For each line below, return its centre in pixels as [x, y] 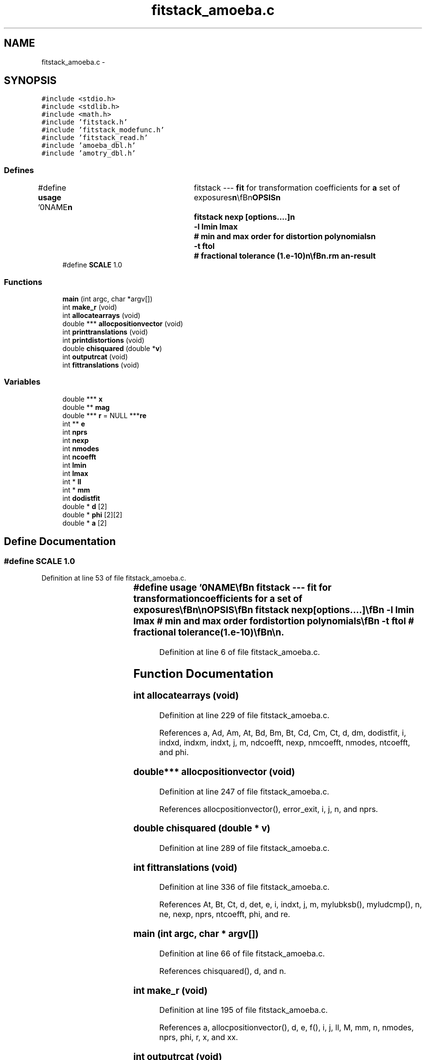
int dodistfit [81, 498]
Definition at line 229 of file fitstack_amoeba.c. [244, 715]
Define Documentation [60, 542]
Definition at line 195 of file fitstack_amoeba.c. [243, 1010]
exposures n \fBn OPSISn [237, 198]
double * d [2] [85, 506]
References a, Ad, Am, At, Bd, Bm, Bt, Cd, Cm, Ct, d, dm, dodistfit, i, [283, 733]
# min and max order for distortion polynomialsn [285, 237]
